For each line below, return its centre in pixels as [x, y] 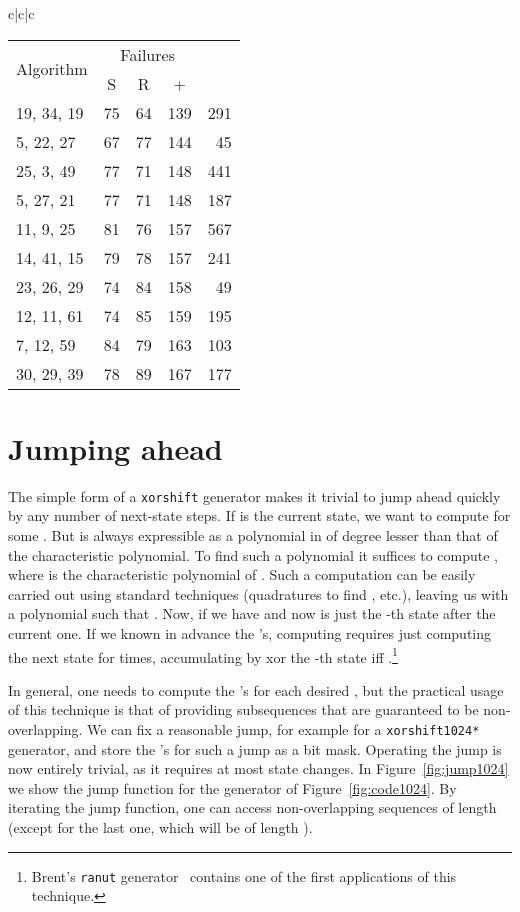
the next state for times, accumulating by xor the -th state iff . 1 [203, 655]
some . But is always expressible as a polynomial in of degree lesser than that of [253, 534]
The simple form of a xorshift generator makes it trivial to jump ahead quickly [254, 495]
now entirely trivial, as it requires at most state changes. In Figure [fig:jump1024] [258, 768]
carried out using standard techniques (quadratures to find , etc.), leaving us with [258, 593]
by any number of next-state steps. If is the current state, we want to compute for [259, 515]
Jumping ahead [115, 447]
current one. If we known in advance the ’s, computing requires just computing [249, 632]
